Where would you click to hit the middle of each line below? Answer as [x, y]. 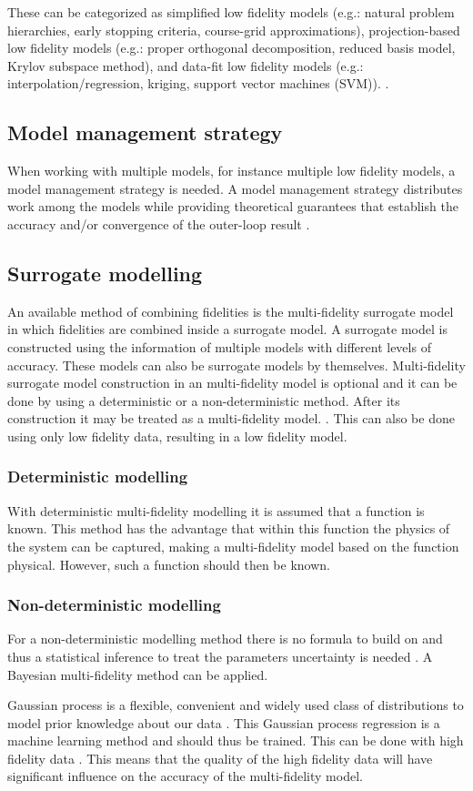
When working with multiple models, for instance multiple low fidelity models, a [231, 171]
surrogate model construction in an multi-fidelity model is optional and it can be [232, 383]
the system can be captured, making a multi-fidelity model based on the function [233, 546]
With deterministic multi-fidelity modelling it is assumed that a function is [216, 510]
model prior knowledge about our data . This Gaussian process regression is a [224, 722]
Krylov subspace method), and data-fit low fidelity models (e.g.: [186, 65]
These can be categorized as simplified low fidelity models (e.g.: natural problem [231, 12]
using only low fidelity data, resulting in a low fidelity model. [177, 436]
